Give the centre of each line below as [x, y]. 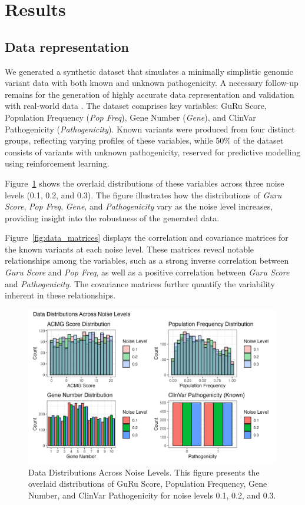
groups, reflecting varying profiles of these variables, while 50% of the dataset [144, 140]
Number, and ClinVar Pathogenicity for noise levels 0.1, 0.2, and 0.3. [152, 495]
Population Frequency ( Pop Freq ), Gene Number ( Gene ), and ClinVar [130, 117]
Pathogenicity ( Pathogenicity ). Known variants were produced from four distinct [150, 129]
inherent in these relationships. [60, 295]
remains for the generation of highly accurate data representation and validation [150, 94]
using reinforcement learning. [57, 163]
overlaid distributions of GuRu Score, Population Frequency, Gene [148, 484]
